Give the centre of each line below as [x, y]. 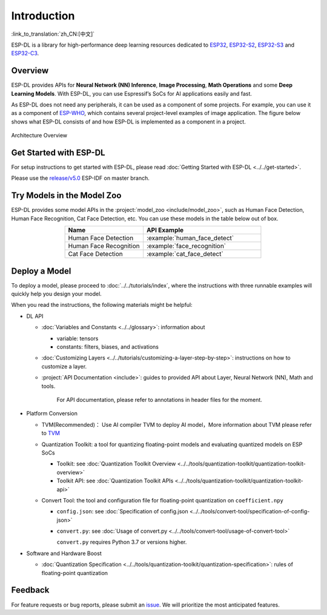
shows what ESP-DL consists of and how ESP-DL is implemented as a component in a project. [129, 122]
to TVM [51, 433]
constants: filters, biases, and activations [107, 347]
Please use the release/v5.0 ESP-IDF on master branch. [80, 178]
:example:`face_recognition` [186, 246]
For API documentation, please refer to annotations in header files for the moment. [160, 400]
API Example [165, 230]
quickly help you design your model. [57, 294]
